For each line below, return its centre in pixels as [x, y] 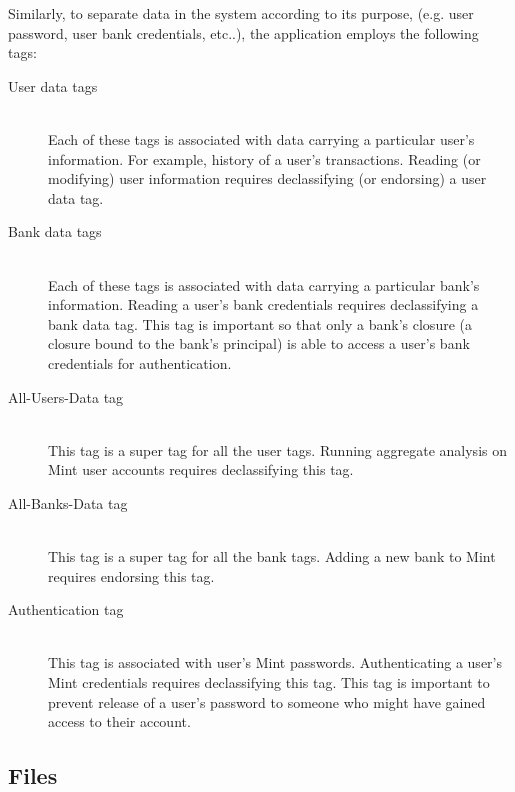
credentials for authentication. [140, 362]
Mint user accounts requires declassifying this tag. [201, 469]
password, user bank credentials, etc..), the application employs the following [243, 32]
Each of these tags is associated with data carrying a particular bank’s [264, 284]
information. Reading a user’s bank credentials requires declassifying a [263, 304]
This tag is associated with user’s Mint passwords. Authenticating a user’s [275, 662]
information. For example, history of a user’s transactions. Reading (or [264, 158]
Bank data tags [55, 231]
